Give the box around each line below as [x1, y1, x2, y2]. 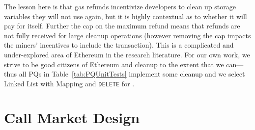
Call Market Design [4, 107, 140, 127]
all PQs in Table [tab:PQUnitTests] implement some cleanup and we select [19, 69, 245, 79]
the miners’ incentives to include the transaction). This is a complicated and [4, 40, 234, 50]
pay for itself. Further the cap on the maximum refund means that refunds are [4, 21, 240, 31]
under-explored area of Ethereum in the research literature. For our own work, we [4, 49, 250, 59]
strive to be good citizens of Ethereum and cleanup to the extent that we [4, 59, 224, 69]
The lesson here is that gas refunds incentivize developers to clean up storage [4, 1, 236, 11]
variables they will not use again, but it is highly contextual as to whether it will [4, 11, 247, 21]
